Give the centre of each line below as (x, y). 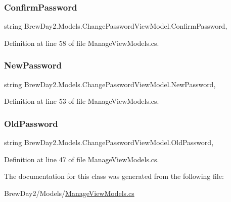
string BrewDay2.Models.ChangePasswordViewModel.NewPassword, (110, 84)
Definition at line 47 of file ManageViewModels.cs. (82, 159)
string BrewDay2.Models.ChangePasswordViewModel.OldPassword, (109, 142)
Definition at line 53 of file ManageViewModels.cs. (82, 101)
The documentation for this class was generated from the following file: (114, 176)
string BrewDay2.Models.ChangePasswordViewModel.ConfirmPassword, (116, 26)
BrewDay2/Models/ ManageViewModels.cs (69, 193)
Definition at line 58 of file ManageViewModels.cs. (82, 43)
